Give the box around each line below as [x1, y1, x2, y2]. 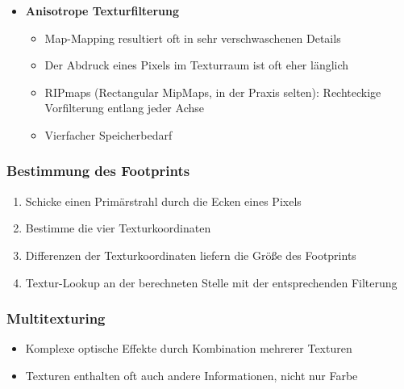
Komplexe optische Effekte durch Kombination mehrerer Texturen [25, 340, 352, 357]
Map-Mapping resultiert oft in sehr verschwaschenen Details [44, 29, 341, 46]
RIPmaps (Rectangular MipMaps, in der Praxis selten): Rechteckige [44, 83, 381, 100]
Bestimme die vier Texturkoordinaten [25, 220, 211, 236]
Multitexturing [6, 308, 106, 328]
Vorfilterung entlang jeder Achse [44, 99, 204, 116]
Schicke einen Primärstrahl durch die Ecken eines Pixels [25, 192, 302, 209]
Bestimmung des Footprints [6, 161, 190, 181]
